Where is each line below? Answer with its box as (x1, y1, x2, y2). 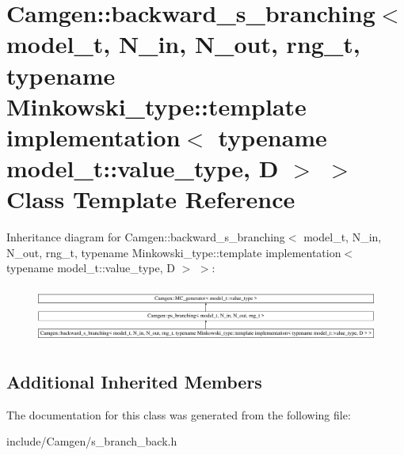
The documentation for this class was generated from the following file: (6, 406, 351, 423)
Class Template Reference (6, 183, 295, 215)
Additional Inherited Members (6, 370, 262, 394)
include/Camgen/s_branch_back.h (6, 433, 177, 449)
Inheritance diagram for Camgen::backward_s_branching (6, 229, 285, 245)
